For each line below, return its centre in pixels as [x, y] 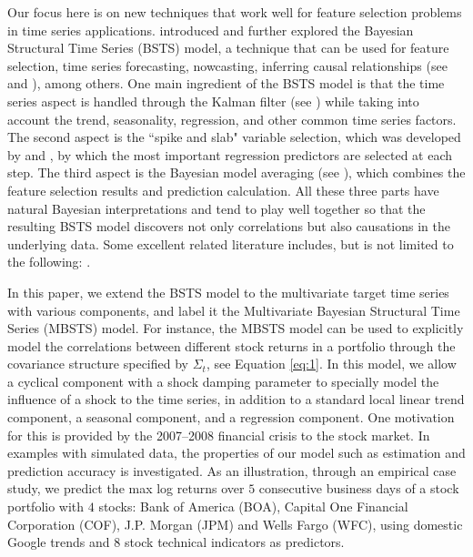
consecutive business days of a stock [359, 488]
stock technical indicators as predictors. [234, 542]
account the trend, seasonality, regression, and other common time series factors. [232, 119]
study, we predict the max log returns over [126, 488]
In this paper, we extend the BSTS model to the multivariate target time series [228, 292]
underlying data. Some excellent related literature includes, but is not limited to [231, 243]
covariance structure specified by [98, 364]
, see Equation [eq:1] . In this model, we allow [331, 364]
